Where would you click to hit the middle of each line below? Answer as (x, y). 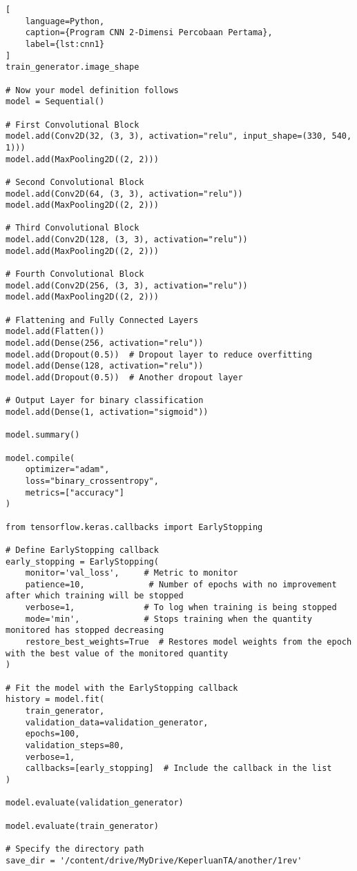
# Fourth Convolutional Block (75, 274)
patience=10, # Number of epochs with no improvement (181, 584)
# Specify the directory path (75, 849)
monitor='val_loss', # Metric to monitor (132, 573)
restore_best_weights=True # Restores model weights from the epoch (189, 642)
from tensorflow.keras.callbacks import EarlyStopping (134, 527)
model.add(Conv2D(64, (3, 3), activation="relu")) (124, 194)
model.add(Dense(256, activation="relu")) (105, 343)
